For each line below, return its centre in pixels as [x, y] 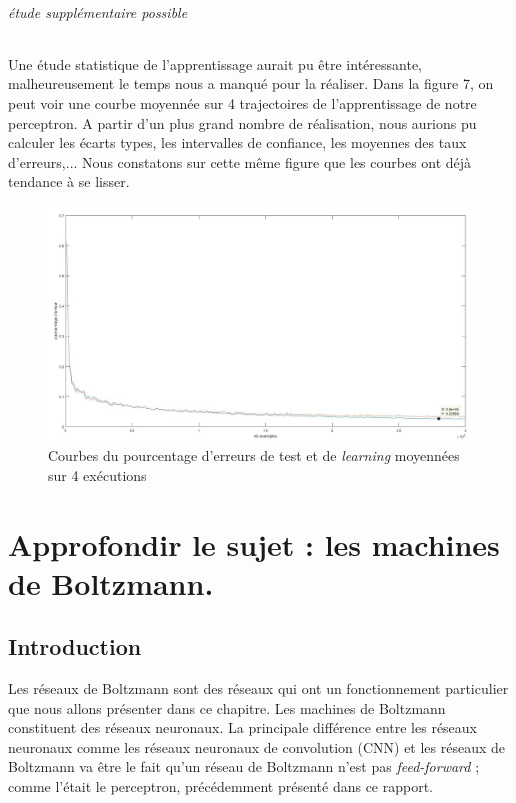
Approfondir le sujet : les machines [254, 543]
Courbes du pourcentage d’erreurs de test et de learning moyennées [254, 455]
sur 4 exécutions [97, 474]
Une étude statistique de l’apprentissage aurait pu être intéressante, [215, 63]
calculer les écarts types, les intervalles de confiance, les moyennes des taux [237, 142]
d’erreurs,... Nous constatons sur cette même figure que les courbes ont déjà [240, 161]
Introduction [75, 646]
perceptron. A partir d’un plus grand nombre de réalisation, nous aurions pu [242, 122]
